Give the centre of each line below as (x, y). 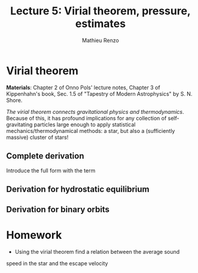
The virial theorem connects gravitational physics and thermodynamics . (95, 111)
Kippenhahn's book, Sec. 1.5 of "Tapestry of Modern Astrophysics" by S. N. (99, 93)
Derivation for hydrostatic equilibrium (78, 189)
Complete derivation (45, 156)
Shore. (14, 100)
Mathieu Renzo (100, 40)
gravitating (19, 125)
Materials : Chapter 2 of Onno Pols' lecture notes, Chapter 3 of (83, 87)
